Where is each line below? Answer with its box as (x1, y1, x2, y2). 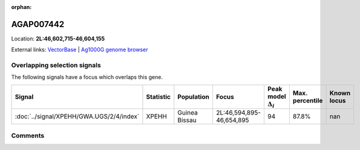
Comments (11, 131, 45, 140)
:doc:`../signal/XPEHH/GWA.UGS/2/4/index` (15, 112, 140, 120)
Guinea (177, 108, 198, 117)
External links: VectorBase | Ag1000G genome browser (11, 46, 148, 54)
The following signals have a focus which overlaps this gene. (11, 73, 163, 81)
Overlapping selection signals (11, 61, 101, 69)
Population (177, 93, 210, 101)
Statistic (146, 93, 171, 101)
